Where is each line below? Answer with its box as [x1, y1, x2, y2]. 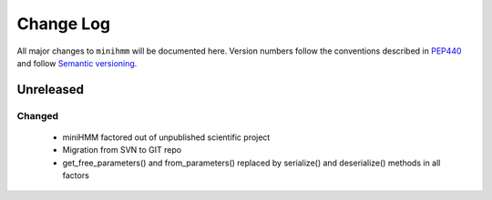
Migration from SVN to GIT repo [62, 145, 182, 155]
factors [62, 170, 90, 181]
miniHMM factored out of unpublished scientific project [62, 132, 271, 143]
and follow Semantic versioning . [16, 57, 138, 68]
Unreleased [16, 82, 85, 97]
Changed [16, 109, 59, 122]
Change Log [16, 14, 111, 34]
